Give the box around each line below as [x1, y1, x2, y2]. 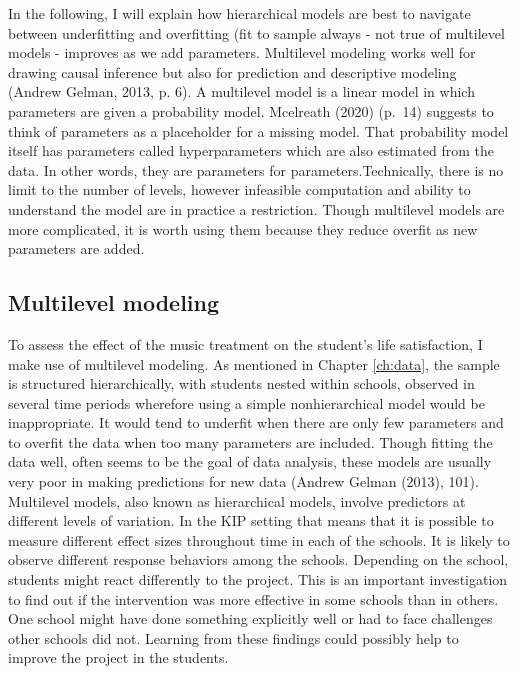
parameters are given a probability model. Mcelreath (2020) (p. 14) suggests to [8, 100, 494, 121]
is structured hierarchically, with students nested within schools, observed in [8, 373, 475, 394]
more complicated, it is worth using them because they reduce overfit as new [8, 218, 478, 239]
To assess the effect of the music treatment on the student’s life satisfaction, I [8, 333, 483, 354]
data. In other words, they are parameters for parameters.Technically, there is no [8, 159, 504, 180]
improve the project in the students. [8, 647, 229, 668]
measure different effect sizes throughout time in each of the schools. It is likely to [8, 529, 510, 550]
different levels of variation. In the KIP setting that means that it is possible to [8, 510, 494, 531]
